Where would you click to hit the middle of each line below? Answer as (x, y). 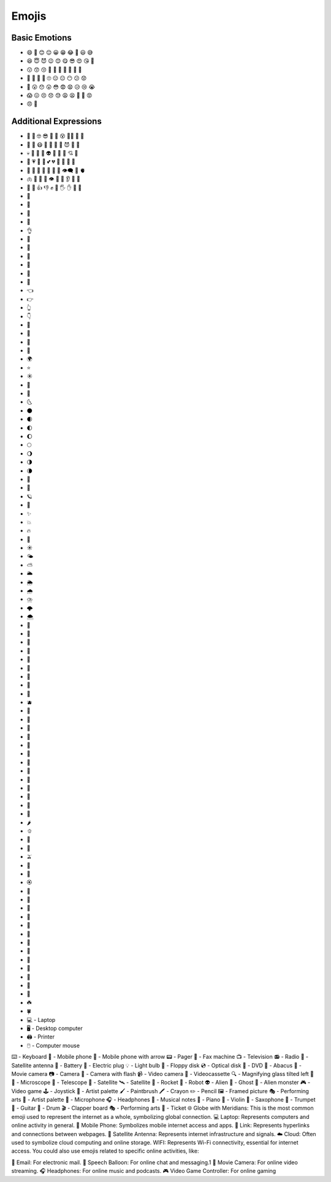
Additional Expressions (57, 122)
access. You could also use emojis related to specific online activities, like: (105, 1151)
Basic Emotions (41, 38)
